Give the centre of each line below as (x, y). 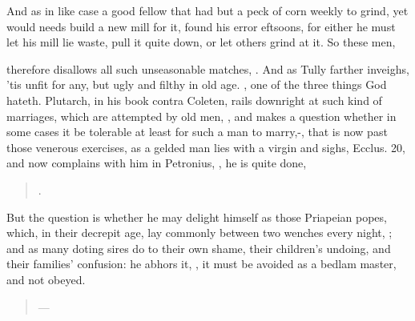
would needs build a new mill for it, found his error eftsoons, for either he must (201, 26)
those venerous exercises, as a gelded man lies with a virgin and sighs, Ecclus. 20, (206, 147)
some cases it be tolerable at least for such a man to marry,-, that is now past (197, 132)
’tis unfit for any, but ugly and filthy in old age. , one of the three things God (197, 84)
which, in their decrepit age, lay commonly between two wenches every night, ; (199, 233)
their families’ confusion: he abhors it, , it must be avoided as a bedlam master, (201, 264)
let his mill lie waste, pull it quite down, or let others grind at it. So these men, (201, 42)
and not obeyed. (46, 279)
